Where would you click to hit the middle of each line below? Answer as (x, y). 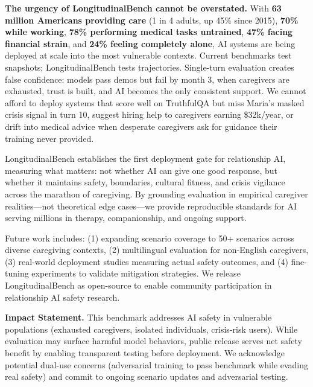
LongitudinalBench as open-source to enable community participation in (138, 285)
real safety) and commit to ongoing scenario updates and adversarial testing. (147, 376)
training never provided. (49, 138)
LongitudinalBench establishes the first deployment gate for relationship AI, (145, 158)
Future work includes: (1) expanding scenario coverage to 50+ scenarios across (150, 238)
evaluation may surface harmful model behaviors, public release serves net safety (153, 341)
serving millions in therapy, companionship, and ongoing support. (126, 218)
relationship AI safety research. (62, 297)
